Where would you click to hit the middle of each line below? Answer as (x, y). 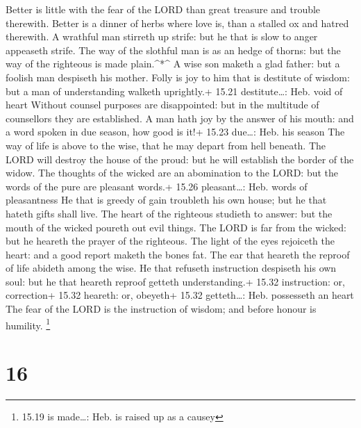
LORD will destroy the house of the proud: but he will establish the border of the (180, 159)
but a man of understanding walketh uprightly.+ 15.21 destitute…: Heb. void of (174, 91)
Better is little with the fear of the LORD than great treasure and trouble (163, 9)
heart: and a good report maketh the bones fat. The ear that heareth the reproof (178, 254)
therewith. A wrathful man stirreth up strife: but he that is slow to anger (162, 36)
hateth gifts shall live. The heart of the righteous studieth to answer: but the (169, 213)
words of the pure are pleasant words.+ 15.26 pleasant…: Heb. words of (157, 186)
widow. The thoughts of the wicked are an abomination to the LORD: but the (172, 173)
